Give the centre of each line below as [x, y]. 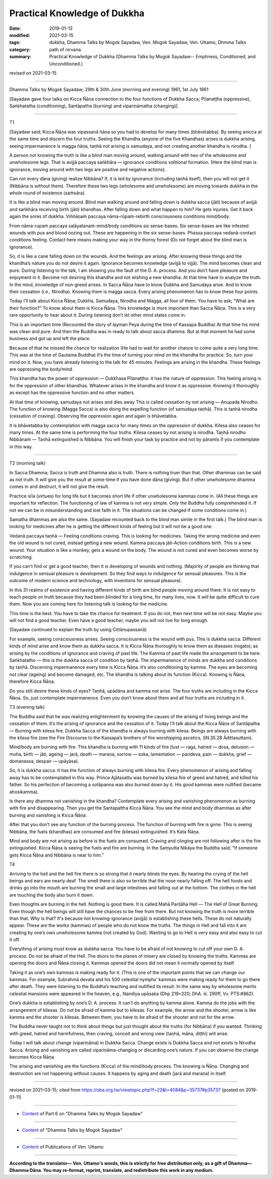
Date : [15, 28]
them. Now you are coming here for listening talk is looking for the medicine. [89, 604]
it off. [15, 940]
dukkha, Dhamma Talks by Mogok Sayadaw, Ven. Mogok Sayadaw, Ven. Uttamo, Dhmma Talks [148, 43]
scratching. [21, 557]
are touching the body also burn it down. [52, 895]
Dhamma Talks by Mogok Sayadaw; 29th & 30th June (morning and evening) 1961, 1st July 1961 [109, 90]
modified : [20, 35]
